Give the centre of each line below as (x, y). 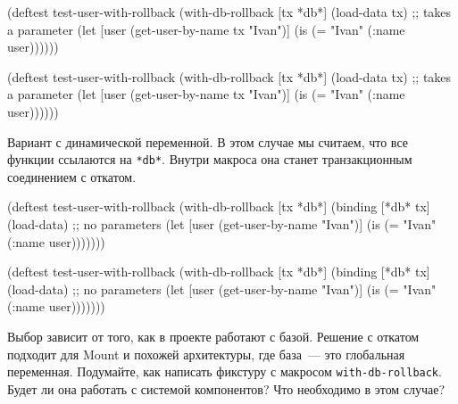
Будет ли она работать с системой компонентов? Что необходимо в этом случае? (226, 388)
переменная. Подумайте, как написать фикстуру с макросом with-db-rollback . (225, 371)
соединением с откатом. (72, 176)
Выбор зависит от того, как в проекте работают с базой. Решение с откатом (213, 336)
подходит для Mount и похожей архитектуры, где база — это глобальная (206, 354)
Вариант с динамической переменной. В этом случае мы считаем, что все (208, 141)
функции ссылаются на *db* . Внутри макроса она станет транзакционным (210, 159)
